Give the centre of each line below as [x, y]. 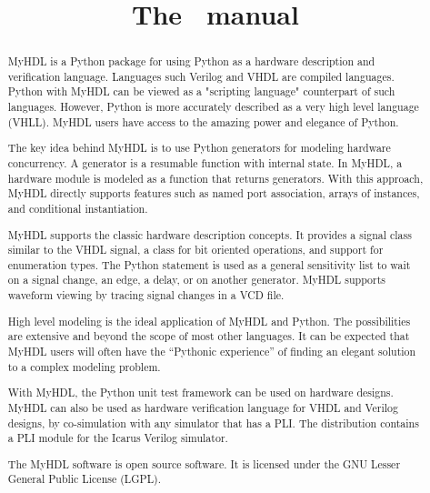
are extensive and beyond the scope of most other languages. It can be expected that [209, 336]
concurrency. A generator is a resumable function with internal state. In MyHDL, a [205, 163]
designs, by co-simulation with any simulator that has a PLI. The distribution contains [213, 423]
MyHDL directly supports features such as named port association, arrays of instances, [214, 193]
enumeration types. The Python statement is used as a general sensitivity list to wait [209, 264]
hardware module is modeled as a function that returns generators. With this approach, [215, 178]
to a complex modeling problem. [84, 366]
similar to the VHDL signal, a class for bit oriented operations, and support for [195, 250]
